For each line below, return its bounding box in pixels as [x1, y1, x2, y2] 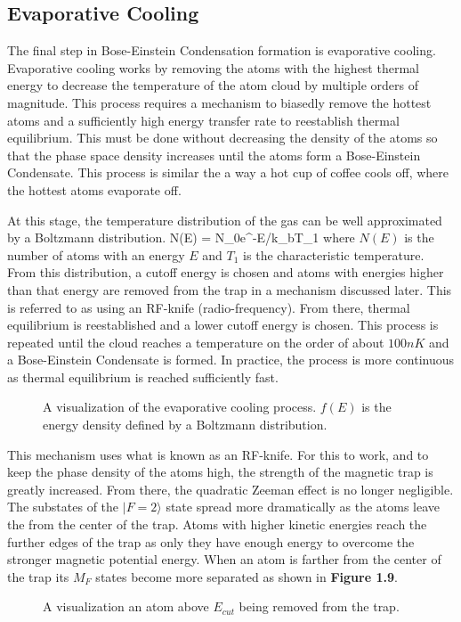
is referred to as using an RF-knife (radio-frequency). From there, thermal [7, 298, 410, 316]
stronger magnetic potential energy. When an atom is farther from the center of [7, 550, 441, 569]
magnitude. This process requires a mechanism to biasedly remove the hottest [7, 93, 432, 111]
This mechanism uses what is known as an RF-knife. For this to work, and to [7, 445, 429, 463]
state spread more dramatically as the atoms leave [166, 497, 441, 516]
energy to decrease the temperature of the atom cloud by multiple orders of [7, 76, 418, 94]
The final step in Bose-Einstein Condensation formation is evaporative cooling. [7, 41, 436, 60]
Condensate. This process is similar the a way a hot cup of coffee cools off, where [7, 163, 449, 182]
